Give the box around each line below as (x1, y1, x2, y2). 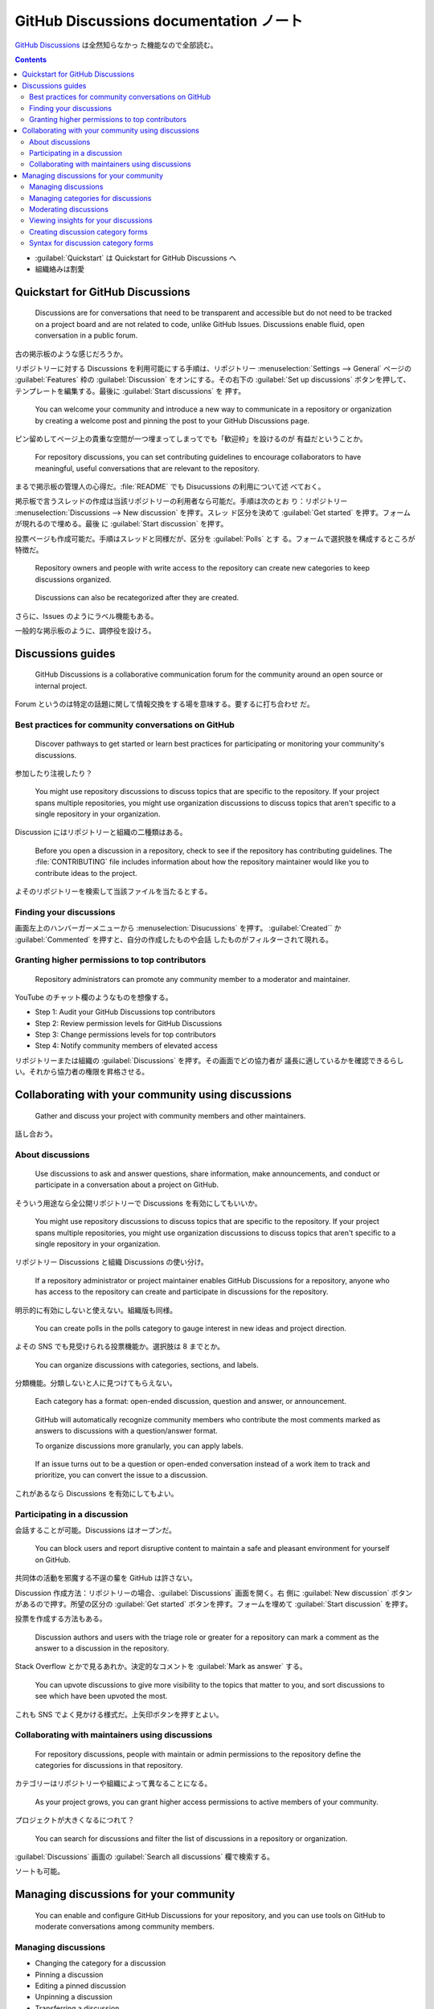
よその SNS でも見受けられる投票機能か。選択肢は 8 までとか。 (14, 1342, 225, 1352)
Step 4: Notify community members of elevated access (35, 1041, 219, 1050)
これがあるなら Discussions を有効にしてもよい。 (14, 1488, 178, 1498)
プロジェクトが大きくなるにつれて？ (14, 1815, 135, 1825)
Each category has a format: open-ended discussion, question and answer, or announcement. (35, 1397, 347, 1406)
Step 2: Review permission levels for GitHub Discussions (35, 1018, 223, 1028)
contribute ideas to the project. (35, 868, 137, 878)
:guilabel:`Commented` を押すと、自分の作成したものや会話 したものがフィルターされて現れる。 (14, 935, 334, 944)
